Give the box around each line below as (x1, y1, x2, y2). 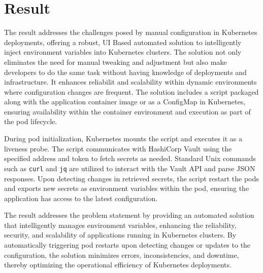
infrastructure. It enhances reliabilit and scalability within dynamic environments (4, 76, 257, 87)
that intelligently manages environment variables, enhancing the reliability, (4, 219, 237, 230)
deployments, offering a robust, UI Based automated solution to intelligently (4, 36, 242, 47)
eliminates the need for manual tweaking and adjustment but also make (4, 56, 227, 67)
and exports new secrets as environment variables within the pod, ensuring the (4, 183, 249, 193)
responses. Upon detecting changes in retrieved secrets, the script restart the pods (4, 173, 259, 183)
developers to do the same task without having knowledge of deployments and (4, 66, 247, 77)
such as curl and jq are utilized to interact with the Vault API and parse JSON (4, 163, 255, 173)
